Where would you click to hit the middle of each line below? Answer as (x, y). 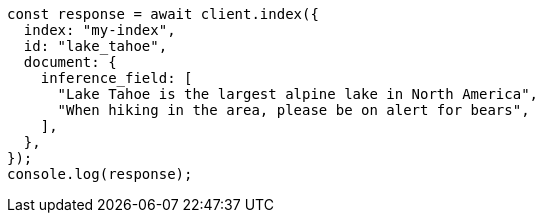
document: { (70, 62)
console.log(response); (100, 174)
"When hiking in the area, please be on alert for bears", (293, 110)
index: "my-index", (99, 30)
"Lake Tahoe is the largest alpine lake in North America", (298, 94)
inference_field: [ (116, 78)
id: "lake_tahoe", (95, 46)
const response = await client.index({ (163, 14)
